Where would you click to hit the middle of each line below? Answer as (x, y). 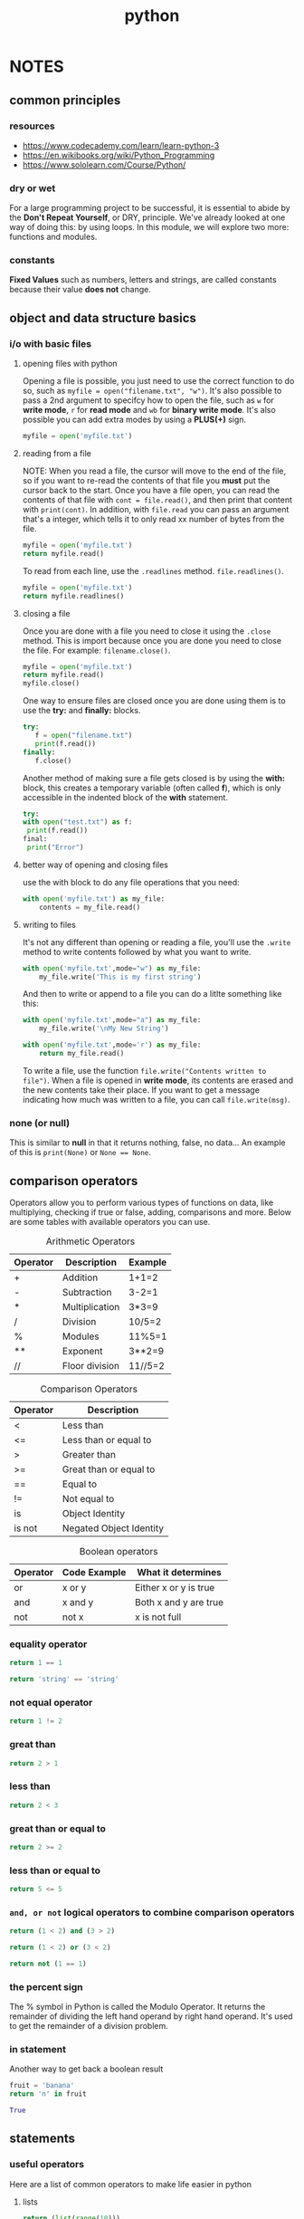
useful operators (47, 2165)
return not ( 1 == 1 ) (48, 1964)
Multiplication (91, 1307)
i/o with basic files (51, 343)
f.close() (53, 760)
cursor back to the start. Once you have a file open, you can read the (151, 491)
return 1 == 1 (36, 1663)
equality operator (48, 1644)
